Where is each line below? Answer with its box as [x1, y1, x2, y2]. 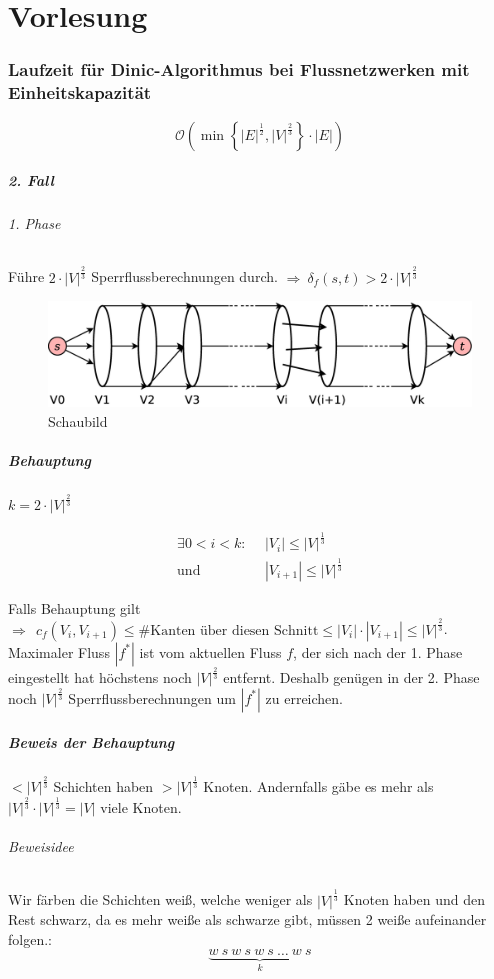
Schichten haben [53, 775, 154, 796]
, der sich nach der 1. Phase [293, 641, 463, 662]
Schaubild [48, 410, 108, 431]
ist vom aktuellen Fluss [139, 641, 282, 662]
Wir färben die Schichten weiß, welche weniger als [8, 889, 313, 910]
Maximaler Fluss [8, 641, 110, 662]
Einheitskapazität [8, 80, 152, 105]
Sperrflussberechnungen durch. [91, 266, 278, 287]
